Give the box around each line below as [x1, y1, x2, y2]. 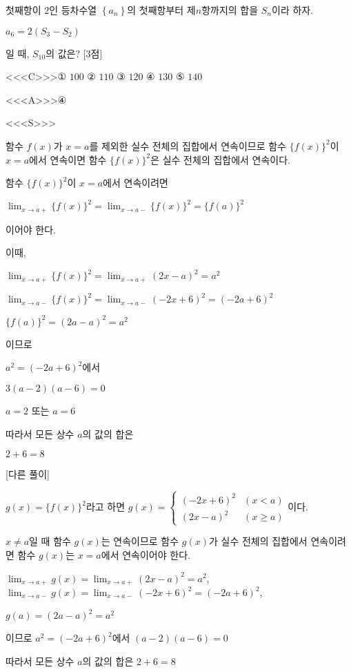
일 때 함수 [29, 534, 71, 548]
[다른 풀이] [6, 467, 50, 481]
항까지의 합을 [201, 3, 259, 17]
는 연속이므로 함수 [101, 534, 179, 548]
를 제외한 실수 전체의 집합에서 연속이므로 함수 [89, 138, 286, 153]
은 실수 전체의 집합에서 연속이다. [150, 152, 291, 166]
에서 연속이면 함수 [29, 152, 107, 166]
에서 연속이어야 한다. [101, 547, 190, 561]
